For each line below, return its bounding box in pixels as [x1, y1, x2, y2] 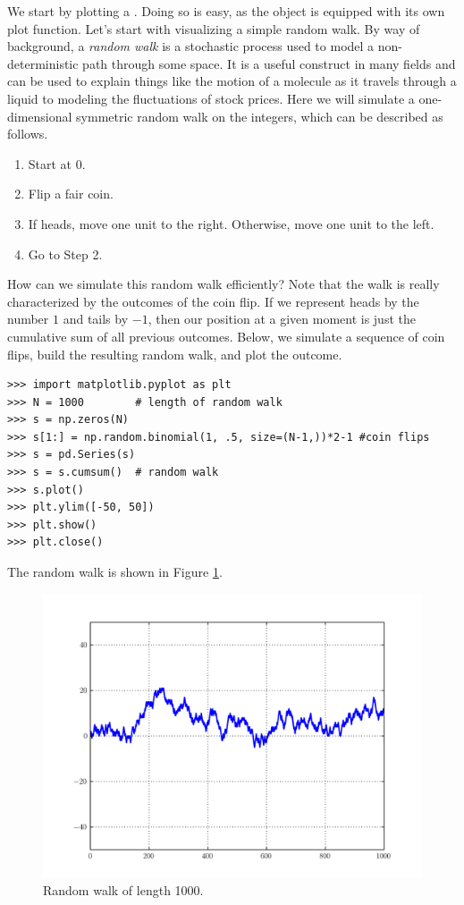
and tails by [63, 309, 129, 328]
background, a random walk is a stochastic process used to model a [7, 37, 375, 55]
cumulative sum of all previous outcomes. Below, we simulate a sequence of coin [7, 326, 445, 345]
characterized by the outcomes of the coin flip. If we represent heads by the [7, 292, 419, 310]
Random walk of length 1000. [43, 881, 204, 900]
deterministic [7, 54, 79, 72]
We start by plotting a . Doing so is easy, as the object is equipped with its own [7, 2, 445, 20]
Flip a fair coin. [28, 184, 114, 203]
